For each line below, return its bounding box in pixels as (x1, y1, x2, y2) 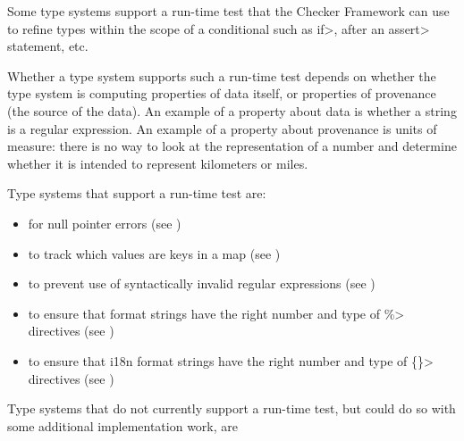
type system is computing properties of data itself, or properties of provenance (7, 84, 436, 103)
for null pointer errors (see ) (28, 213, 181, 232)
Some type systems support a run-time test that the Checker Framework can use (7, 2, 450, 20)
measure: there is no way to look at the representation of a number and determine (7, 137, 457, 155)
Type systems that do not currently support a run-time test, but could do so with (7, 399, 456, 418)
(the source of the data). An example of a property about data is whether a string (7, 101, 457, 120)
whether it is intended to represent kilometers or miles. (7, 154, 308, 172)
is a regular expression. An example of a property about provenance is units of (7, 119, 437, 137)
